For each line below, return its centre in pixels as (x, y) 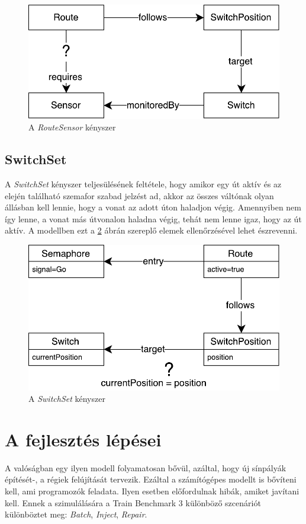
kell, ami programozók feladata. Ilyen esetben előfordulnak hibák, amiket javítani (152, 491)
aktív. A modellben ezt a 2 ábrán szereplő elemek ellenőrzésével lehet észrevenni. (151, 230)
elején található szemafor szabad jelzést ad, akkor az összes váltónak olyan (139, 195)
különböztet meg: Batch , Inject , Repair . (76, 514)
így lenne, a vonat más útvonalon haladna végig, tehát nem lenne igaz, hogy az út (153, 218)
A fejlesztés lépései (83, 439)
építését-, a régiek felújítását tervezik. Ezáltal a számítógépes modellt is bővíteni (151, 479)
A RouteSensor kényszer (72, 127)
